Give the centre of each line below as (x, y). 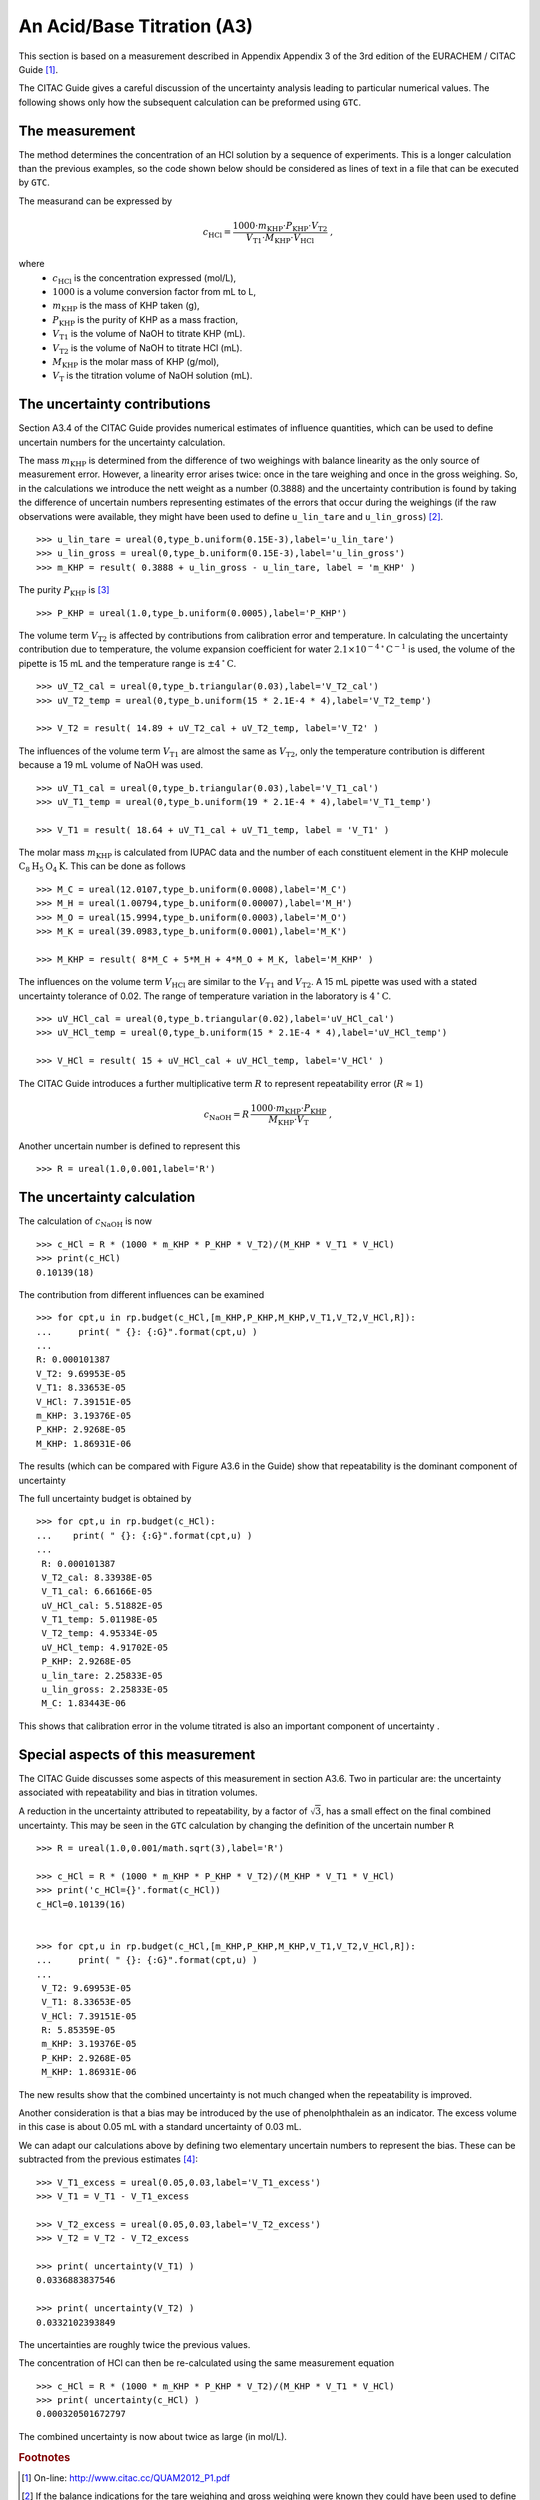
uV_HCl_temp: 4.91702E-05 (105, 1647)
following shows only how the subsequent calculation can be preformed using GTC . (190, 102)
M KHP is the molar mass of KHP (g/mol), (136, 363)
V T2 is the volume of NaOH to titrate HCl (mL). (147, 348)
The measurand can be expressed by (95, 201)
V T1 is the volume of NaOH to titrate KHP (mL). (149, 335)
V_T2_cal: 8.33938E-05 (97, 1577)
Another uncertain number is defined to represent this (129, 1146)
